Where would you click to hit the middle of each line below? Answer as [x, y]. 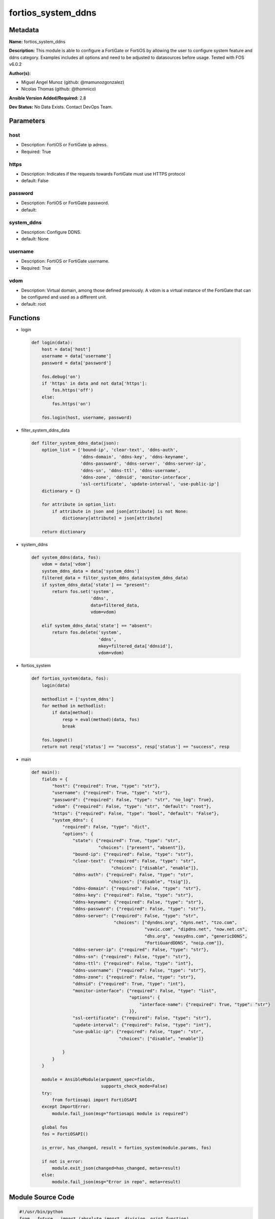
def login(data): [52, 342]
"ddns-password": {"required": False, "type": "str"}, [139, 909]
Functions [25, 318]
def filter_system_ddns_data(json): [75, 443]
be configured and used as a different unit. [64, 297]
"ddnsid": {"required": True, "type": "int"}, [129, 984]
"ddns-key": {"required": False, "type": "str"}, [133, 895]
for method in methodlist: [74, 706]
